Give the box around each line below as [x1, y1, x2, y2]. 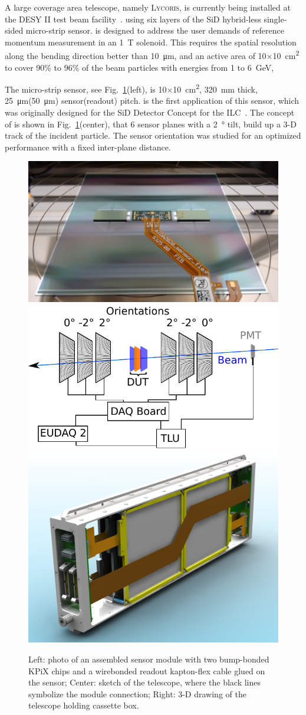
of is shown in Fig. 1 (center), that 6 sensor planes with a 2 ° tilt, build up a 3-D [5, 117, 297, 130]
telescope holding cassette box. [28, 699, 139, 711]
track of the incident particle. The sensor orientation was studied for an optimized [5, 129, 301, 142]
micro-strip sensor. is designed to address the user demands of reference [25, 24, 284, 37]
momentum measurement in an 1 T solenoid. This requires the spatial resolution [5, 35, 297, 48]
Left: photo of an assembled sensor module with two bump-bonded [28, 653, 269, 665]
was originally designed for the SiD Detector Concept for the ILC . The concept [5, 106, 295, 119]
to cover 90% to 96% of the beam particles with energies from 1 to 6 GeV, [5, 61, 274, 73]
